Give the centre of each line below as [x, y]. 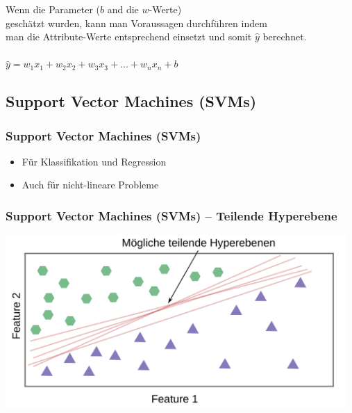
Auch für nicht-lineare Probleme [90, 185]
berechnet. [285, 37]
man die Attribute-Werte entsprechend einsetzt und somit [129, 37]
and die [123, 9]
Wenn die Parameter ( [53, 9]
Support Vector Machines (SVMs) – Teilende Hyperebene [171, 216]
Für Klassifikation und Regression [94, 161]
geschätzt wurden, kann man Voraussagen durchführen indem [136, 23]
